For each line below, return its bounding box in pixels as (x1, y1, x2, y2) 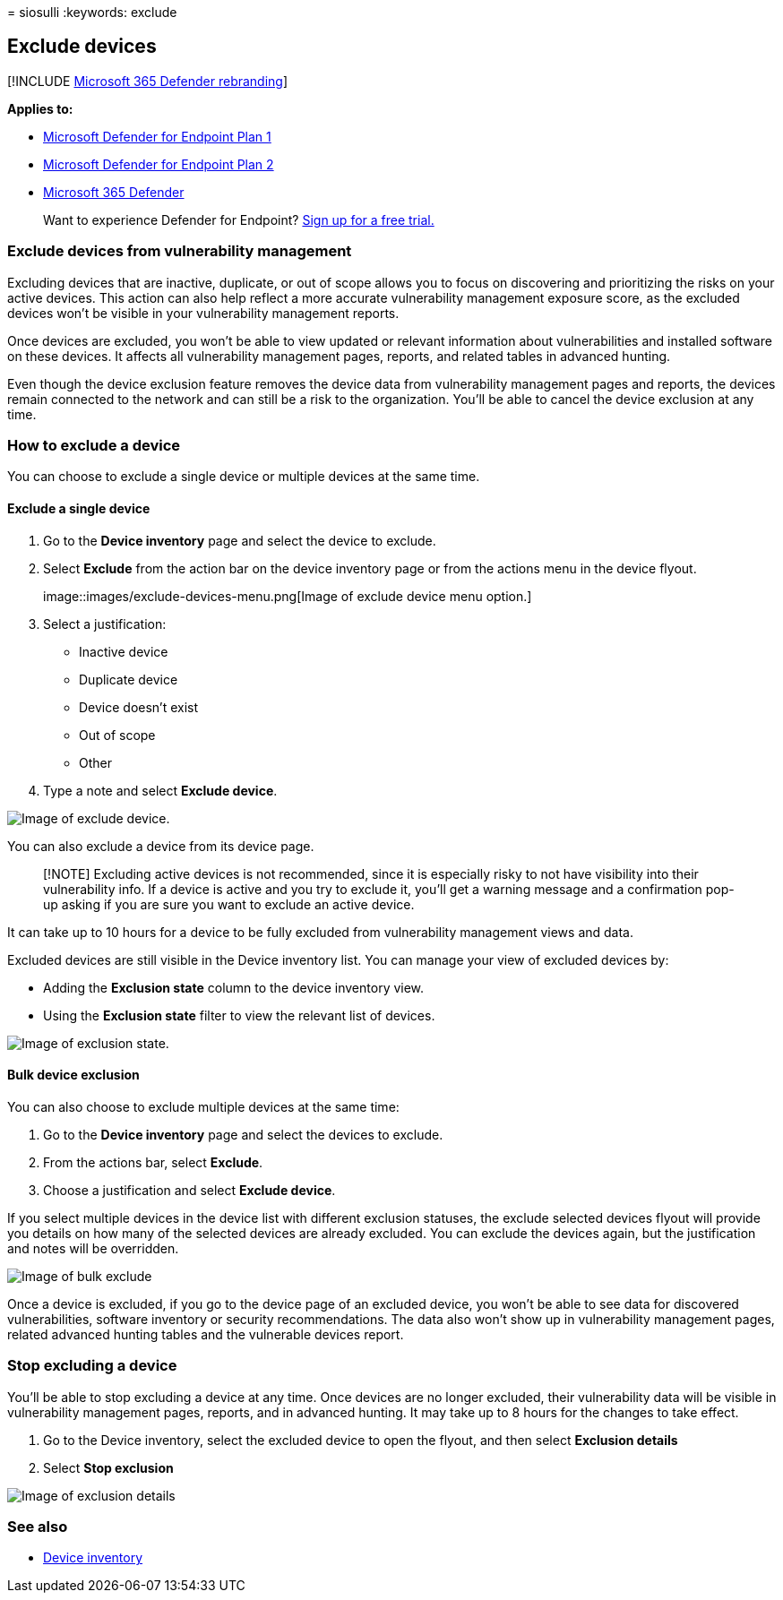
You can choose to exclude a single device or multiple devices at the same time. (7, 469, 480, 485)
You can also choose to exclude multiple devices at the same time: (7, 1098, 400, 1114)
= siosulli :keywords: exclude (7, 4, 177, 20)
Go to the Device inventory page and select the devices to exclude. (43, 1126, 443, 1142)
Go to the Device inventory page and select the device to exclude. (43, 532, 436, 548)
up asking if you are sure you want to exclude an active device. (43, 896, 415, 912)
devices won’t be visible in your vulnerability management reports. (7, 305, 400, 321)
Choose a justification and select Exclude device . (43, 1182, 336, 1198)
